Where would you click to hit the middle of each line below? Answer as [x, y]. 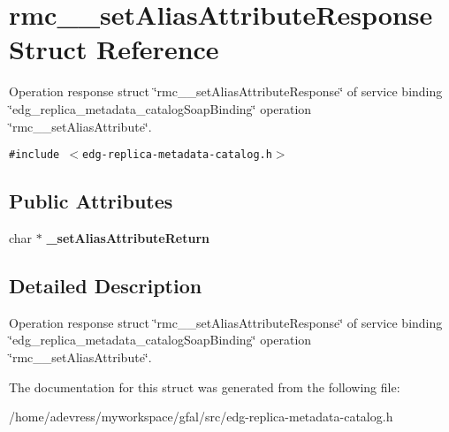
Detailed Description [106, 285]
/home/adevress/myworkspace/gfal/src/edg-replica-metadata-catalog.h [201, 417]
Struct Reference [114, 49]
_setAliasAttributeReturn [128, 237]
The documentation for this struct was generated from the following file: [205, 387]
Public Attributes [91, 201]
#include [34, 155]
